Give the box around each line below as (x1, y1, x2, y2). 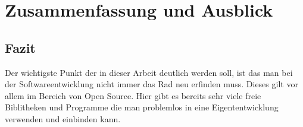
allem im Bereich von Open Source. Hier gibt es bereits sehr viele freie (5, 89, 261, 101)
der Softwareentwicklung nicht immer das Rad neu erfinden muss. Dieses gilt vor (5, 78, 298, 90)
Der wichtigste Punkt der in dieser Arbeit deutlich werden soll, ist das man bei (5, 66, 293, 78)
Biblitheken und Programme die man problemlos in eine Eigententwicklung (5, 101, 279, 113)
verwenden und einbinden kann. (5, 112, 121, 125)
